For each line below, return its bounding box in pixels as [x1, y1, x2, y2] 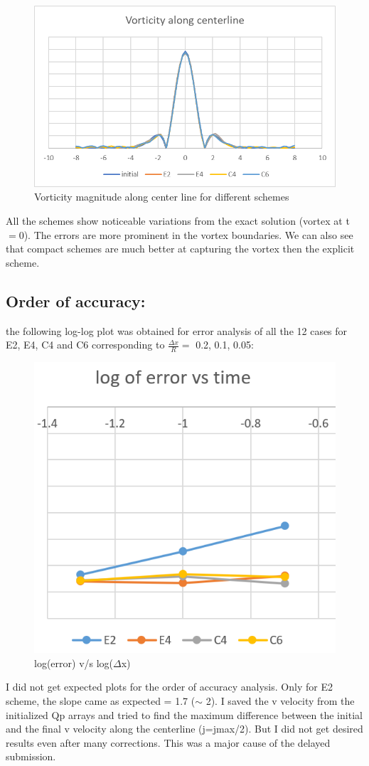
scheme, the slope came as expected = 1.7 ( [6, 693, 196, 708]
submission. [6, 749, 56, 764]
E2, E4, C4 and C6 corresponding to [6, 337, 165, 352]
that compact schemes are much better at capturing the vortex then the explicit [6, 241, 355, 256]
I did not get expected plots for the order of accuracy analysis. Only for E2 [6, 679, 333, 694]
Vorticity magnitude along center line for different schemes [34, 189, 289, 204]
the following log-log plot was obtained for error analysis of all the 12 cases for [6, 323, 348, 338]
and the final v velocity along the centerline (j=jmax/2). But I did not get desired [6, 721, 363, 736]
